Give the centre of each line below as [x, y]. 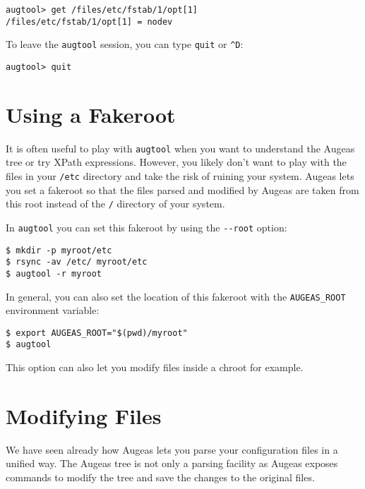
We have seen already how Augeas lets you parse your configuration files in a [172, 449]
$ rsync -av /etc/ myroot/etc [77, 262]
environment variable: [53, 310]
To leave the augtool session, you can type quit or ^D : [125, 44]
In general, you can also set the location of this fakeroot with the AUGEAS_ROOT [176, 296]
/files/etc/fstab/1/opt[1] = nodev [89, 22]
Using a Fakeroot [91, 114]
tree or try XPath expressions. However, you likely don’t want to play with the [176, 162]
